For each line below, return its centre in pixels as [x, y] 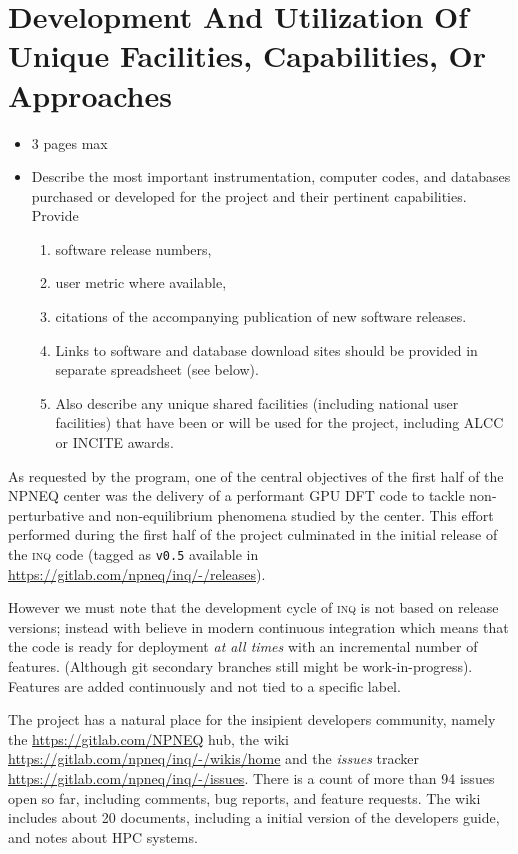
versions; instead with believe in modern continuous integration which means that [258, 626]
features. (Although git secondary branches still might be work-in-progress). [240, 666]
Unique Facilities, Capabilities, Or [247, 55]
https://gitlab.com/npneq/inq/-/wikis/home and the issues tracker [213, 758]
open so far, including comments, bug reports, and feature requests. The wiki [244, 797]
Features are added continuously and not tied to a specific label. [204, 685]
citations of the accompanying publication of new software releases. [261, 316]
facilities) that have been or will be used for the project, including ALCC [279, 422]
